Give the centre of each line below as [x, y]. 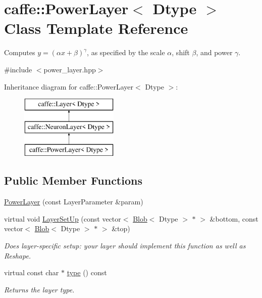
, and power [214, 52]
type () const [87, 272]
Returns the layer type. [39, 289]
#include [18, 69]
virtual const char [32, 272]
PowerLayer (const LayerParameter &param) [74, 202]
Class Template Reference [96, 28]
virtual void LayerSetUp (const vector [63, 218]
